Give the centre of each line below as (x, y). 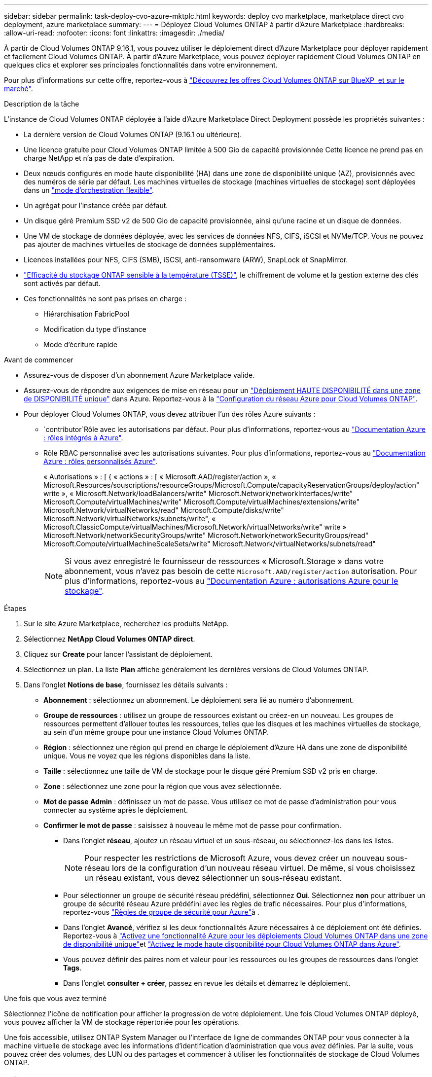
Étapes (15, 608)
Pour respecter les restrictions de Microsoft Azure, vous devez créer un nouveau (234, 858)
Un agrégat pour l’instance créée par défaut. (96, 205)
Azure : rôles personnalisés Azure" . (101, 461)
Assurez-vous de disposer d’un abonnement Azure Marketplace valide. (139, 375)
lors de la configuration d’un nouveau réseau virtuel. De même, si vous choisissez (264, 868)
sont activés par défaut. (62, 283)
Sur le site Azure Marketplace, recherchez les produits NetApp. (126, 624)
